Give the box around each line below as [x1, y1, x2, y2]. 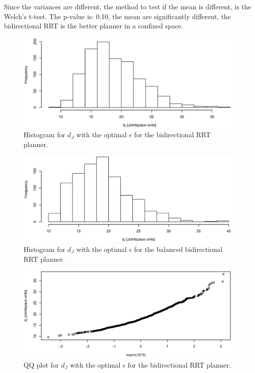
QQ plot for [24, 359, 59, 370]
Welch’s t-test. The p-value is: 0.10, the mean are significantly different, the [4, 11, 231, 21]
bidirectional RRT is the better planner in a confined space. [4, 21, 183, 31]
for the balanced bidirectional [134, 244, 223, 254]
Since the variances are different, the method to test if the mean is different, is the [4, 1, 252, 11]
